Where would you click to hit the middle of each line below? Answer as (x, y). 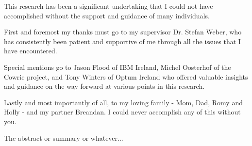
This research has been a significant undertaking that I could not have (109, 6)
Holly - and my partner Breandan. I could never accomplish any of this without (122, 112)
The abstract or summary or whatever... (64, 138)
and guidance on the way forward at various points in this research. (104, 86)
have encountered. (31, 51)
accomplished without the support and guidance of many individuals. (107, 15)
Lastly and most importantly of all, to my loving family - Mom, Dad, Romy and (123, 102)
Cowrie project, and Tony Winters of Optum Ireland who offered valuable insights (126, 76)
